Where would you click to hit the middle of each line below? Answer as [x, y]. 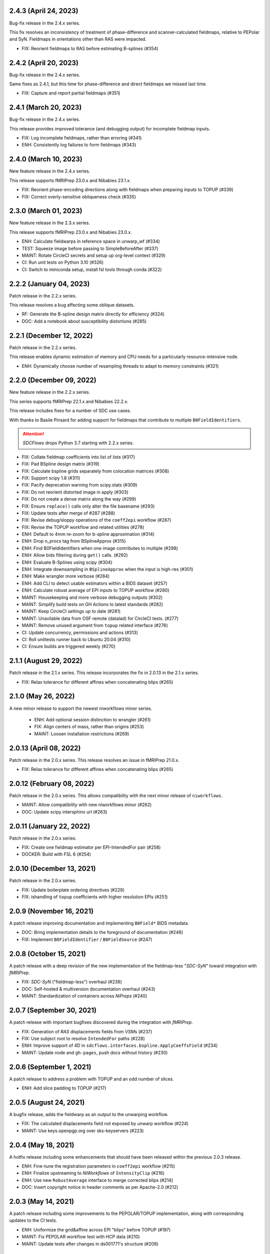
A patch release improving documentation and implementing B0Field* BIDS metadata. [99, 923]
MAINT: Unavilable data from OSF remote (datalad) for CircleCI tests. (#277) [100, 618]
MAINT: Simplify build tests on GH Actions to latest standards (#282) [92, 604]
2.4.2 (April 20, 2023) [44, 63]
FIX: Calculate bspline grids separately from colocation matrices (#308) [95, 471]
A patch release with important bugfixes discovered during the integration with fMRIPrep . [101, 1022]
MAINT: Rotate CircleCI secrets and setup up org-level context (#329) [94, 255]
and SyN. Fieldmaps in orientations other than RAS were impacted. [78, 39]
